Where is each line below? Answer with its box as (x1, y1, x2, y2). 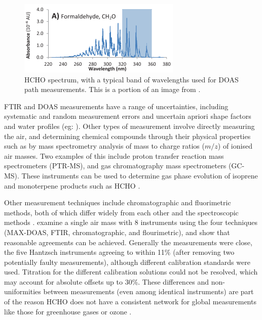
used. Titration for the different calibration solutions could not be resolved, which (4, 266, 258, 277)
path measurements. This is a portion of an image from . (24, 84, 201, 95)
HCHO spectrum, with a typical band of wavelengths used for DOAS (24, 74, 239, 84)
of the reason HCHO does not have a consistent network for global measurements (4, 296, 256, 307)
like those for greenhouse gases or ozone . (4, 306, 132, 316)
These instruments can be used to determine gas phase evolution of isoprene (21, 170, 258, 180)
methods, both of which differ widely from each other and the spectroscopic (4, 207, 239, 217)
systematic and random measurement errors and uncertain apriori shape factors (4, 111, 251, 121)
